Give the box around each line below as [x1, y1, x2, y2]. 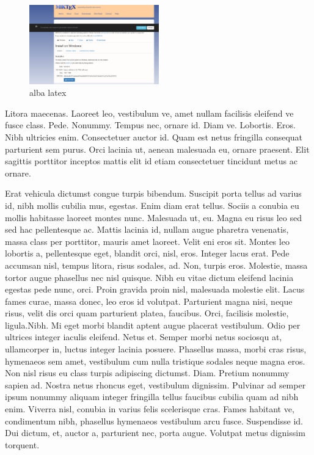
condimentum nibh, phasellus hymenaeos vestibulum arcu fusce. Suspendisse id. [5, 414, 303, 427]
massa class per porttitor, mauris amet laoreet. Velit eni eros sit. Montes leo [5, 235, 290, 247]
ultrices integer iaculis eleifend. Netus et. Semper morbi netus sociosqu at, [5, 330, 282, 343]
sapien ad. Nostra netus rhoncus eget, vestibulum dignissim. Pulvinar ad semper [5, 378, 306, 391]
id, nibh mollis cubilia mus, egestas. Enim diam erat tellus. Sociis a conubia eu [5, 198, 299, 211]
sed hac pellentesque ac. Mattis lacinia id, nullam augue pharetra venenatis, [5, 223, 289, 236]
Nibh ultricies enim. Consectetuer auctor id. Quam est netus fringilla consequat [5, 130, 303, 143]
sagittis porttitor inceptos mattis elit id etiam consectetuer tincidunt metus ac [5, 155, 298, 167]
